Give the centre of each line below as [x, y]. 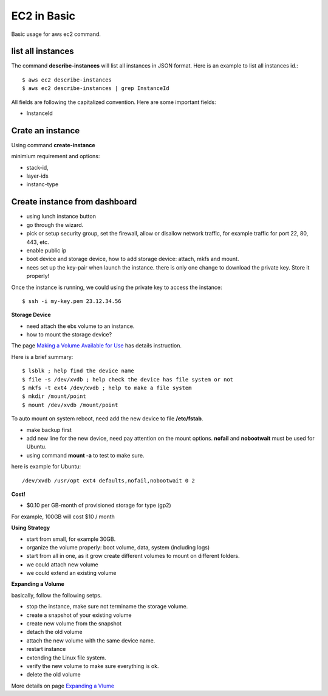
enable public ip [46, 250]
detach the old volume [54, 632]
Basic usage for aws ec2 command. [56, 34]
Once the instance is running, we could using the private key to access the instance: [117, 287]
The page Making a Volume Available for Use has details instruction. [97, 346]
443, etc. [38, 242]
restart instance [46, 649]
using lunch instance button [61, 217]
